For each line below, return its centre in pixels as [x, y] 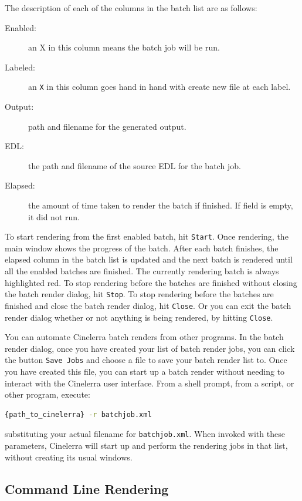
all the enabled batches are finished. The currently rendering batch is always [142, 271]
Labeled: [20, 67]
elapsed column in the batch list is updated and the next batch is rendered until [149, 259]
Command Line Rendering [87, 488]
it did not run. [54, 216]
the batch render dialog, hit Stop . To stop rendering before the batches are [139, 294]
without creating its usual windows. [69, 457]
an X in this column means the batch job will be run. [124, 47]
